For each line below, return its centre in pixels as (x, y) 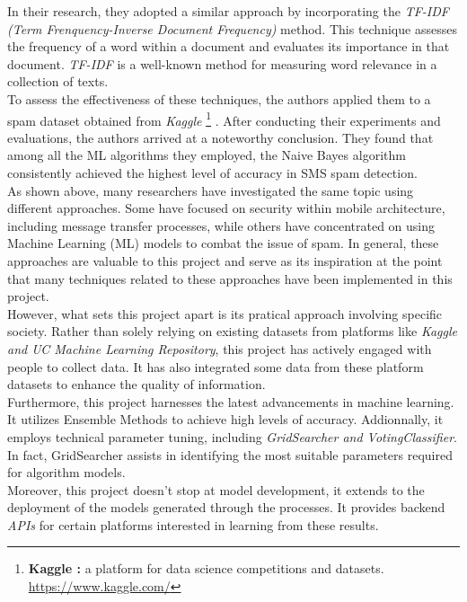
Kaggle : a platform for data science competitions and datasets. (206, 568)
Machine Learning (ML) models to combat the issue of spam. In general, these (223, 243)
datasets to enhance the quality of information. (137, 384)
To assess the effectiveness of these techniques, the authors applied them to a (219, 98)
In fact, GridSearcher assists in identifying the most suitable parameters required (230, 454)
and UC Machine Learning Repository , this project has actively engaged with (220, 348)
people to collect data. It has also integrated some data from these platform (216, 366)
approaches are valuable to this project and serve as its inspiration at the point (225, 260)
